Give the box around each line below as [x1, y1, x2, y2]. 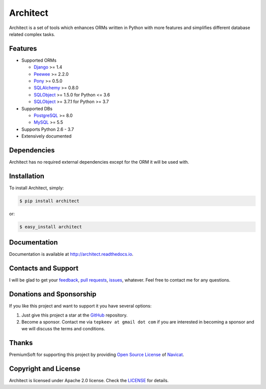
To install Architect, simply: [9, 185, 64, 191]
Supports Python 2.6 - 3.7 [21, 126, 74, 132]
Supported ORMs [21, 57, 57, 63]
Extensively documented [21, 133, 72, 139]
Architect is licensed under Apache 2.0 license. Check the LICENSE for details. [9, 378, 169, 384]
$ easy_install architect [19, 224, 82, 229]
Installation [9, 172, 44, 180]
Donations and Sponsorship [9, 290, 97, 298]
